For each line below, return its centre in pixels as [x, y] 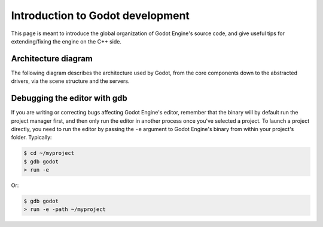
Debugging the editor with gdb [69, 98]
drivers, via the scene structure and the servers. [70, 81]
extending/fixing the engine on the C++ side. [66, 41]
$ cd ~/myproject [49, 153]
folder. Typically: [31, 138]
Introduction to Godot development [100, 15]
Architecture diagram [52, 59]
